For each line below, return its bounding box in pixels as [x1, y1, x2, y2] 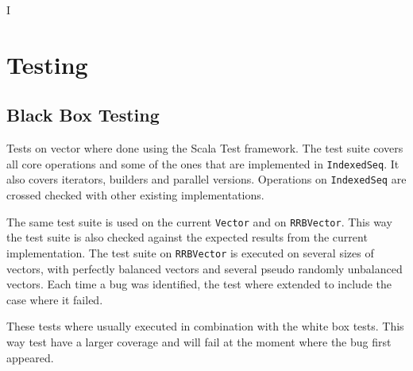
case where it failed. [6, 291, 103, 307]
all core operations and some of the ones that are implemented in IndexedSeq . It [6, 155, 399, 172]
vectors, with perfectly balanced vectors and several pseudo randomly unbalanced [6, 260, 403, 276]
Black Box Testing [6, 102, 160, 127]
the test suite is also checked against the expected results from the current [6, 229, 368, 245]
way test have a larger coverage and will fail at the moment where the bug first [6, 333, 392, 350]
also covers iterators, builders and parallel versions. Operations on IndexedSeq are [6, 171, 407, 187]
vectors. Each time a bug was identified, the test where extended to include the [6, 276, 392, 292]
